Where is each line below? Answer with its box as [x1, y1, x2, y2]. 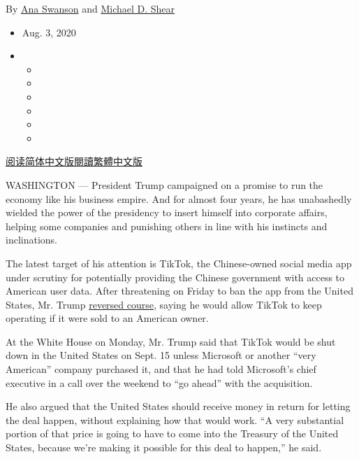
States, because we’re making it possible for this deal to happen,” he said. [6, 440, 322, 455]
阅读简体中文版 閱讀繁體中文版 [6, 154, 142, 169]
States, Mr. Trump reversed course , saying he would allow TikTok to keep [6, 297, 322, 311]
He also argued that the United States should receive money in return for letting [6, 399, 351, 414]
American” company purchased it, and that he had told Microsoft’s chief [6, 362, 316, 376]
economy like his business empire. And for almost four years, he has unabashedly [6, 191, 352, 206]
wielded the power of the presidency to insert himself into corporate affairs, [6, 205, 328, 220]
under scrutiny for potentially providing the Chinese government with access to [6, 269, 345, 284]
